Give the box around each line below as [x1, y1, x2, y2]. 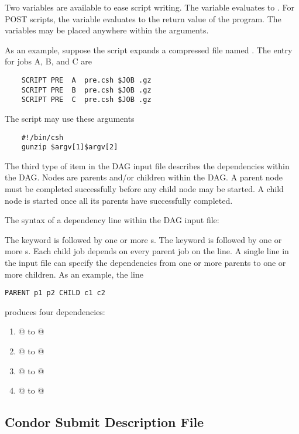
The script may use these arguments [5, 112, 135, 124]
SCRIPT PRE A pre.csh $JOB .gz [21, 76, 152, 84]
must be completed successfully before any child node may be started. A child [5, 183, 284, 195]
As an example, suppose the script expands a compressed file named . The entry [5, 43, 293, 56]
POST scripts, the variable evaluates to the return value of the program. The [5, 12, 281, 25]
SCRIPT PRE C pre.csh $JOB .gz [21, 95, 152, 104]
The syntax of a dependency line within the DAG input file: [5, 214, 219, 226]
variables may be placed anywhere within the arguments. [5, 24, 209, 36]
